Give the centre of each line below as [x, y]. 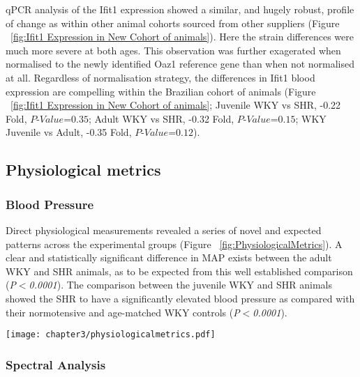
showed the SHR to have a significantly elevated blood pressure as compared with [180, 298]
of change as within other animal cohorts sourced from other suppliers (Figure [173, 23]
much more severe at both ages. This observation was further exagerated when [173, 50]
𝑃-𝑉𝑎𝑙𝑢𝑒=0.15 [266, 120]
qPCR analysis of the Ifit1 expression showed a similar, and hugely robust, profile [180, 9]
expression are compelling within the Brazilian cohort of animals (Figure [161, 91]
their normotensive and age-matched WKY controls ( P [123, 312]
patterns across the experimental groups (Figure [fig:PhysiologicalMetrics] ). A [174, 244]
